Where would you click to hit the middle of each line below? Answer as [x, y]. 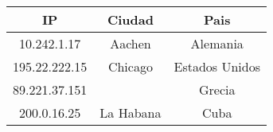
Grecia [217, 89]
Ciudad [130, 19]
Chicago [130, 66]
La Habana [131, 113]
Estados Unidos [217, 66]
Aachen [131, 43]
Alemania [217, 43]
